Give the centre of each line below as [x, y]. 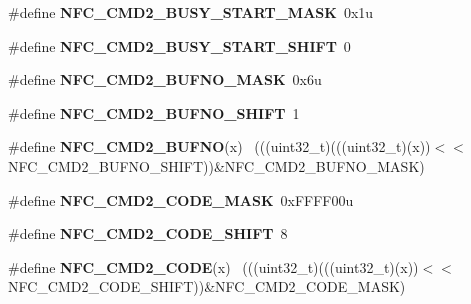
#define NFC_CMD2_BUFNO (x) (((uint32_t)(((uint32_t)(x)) [219, 146]
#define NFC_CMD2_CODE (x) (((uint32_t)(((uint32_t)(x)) [213, 266]
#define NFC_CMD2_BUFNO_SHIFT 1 [154, 112]
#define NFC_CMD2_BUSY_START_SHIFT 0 [179, 45]
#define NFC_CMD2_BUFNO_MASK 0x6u [165, 79]
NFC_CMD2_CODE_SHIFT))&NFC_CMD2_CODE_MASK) [207, 286]
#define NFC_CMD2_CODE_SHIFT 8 [148, 233]
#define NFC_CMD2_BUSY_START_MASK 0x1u [191, 12]
